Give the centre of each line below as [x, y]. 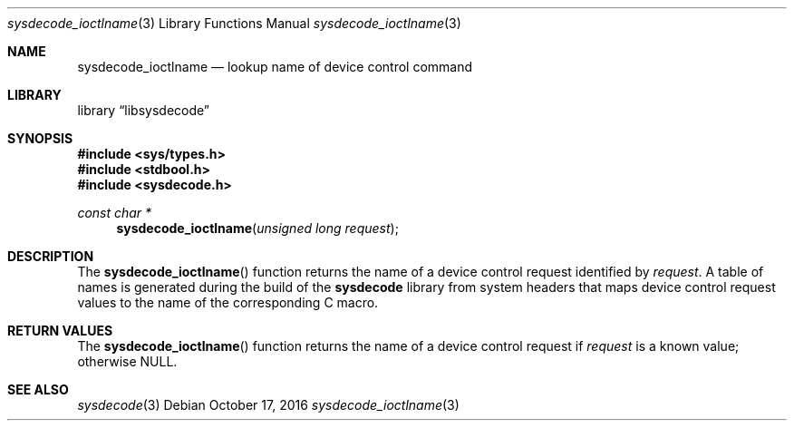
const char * [115, 213]
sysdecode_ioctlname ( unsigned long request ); [257, 228]
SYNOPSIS [40, 138]
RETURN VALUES [60, 331]
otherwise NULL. [127, 361]
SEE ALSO [38, 389]
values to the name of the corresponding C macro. [228, 302]
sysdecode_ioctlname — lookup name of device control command [275, 67]
